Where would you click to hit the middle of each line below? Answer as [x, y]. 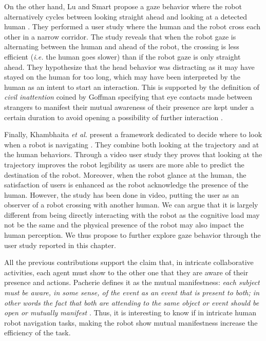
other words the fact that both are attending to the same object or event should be [132, 302]
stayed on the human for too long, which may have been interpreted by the [122, 77]
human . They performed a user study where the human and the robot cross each [132, 26]
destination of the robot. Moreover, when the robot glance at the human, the [125, 174]
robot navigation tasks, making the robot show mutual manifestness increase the [131, 322]
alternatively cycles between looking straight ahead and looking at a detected [126, 16]
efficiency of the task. [37, 333]
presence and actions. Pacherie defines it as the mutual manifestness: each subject [132, 282]
